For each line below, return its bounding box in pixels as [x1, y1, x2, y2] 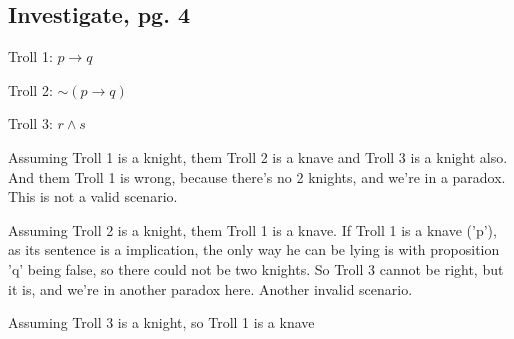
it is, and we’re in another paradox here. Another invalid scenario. [8, 278, 413, 299]
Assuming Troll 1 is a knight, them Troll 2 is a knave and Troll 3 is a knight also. [8, 146, 508, 167]
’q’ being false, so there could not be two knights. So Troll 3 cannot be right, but [8, 258, 504, 279]
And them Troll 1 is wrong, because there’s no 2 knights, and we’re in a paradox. [8, 166, 506, 187]
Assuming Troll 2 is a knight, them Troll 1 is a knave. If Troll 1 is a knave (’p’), [8, 219, 497, 240]
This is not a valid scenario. [8, 186, 178, 207]
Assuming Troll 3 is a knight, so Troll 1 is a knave [8, 312, 315, 333]
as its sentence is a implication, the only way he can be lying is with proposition [8, 239, 500, 260]
